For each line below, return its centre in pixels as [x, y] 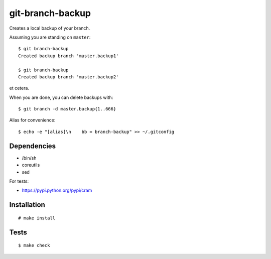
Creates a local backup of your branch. [50, 28]
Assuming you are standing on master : [50, 37]
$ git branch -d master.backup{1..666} [67, 109]
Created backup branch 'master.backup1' [69, 56]
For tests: [19, 181]
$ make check [34, 245]
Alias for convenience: [32, 120]
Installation [27, 205]
